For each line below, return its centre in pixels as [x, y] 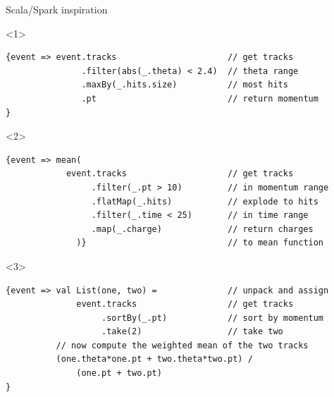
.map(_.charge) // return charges [202, 229]
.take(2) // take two [192, 332]
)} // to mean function [200, 243]
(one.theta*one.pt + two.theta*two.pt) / [154, 359]
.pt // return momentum [200, 98]
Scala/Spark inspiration [57, 9]
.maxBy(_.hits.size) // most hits [185, 85]
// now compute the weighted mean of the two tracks [182, 345]
